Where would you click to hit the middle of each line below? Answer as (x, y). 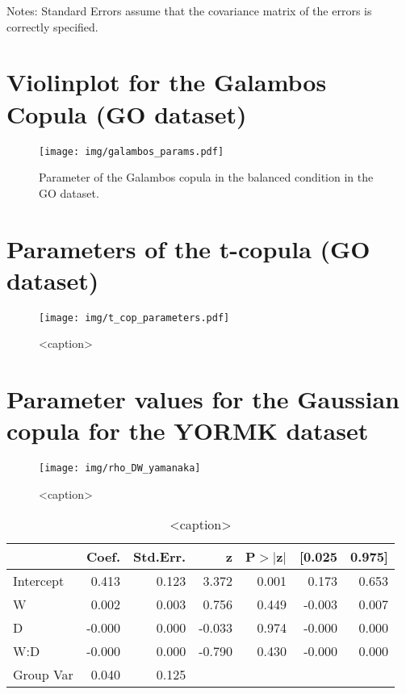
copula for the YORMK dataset (188, 431)
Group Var (43, 675)
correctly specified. (52, 26)
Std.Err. (160, 557)
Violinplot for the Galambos (167, 82)
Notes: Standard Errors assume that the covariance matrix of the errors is (189, 10)
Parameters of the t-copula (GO (188, 248)
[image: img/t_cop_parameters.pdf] (134, 318)
